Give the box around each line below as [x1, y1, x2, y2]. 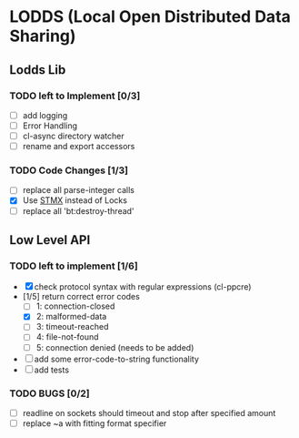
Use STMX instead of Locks [22, 195, 127, 206]
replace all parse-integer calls [22, 185, 135, 196]
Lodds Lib [9, 62, 66, 77]
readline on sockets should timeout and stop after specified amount [22, 407, 276, 418]
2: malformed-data [35, 311, 107, 322]
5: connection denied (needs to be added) [35, 341, 194, 352]
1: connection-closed [35, 300, 115, 311]
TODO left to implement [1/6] [9, 260, 138, 272]
